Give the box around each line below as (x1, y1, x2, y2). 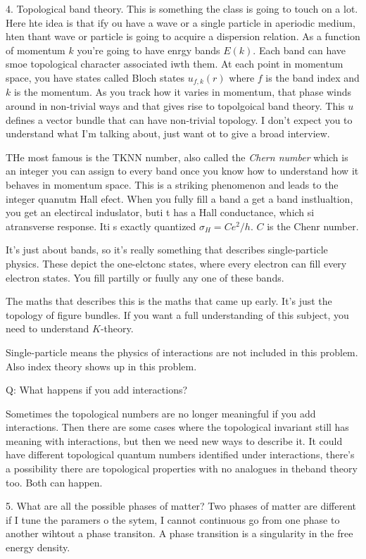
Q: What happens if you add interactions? (6, 382, 188, 397)
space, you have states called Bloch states (6, 70, 185, 84)
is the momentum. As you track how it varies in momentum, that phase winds (13, 84, 352, 99)
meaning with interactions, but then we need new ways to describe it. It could (6, 433, 343, 448)
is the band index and (265, 70, 360, 84)
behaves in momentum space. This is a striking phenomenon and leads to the (6, 177, 339, 191)
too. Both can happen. (6, 475, 103, 489)
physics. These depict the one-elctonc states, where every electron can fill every (6, 256, 347, 270)
